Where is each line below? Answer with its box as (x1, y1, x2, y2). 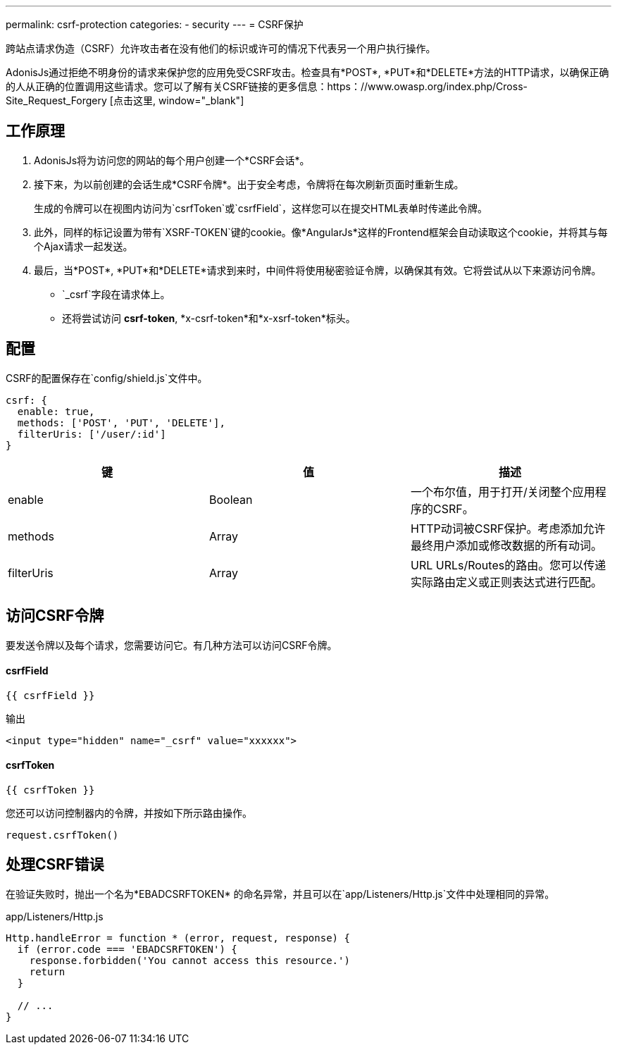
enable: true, (17, 405, 95, 417)
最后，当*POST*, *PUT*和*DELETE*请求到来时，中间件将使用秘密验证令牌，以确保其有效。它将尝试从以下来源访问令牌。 (34, 264, 602, 276)
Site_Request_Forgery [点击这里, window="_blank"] (6, 94, 244, 106)
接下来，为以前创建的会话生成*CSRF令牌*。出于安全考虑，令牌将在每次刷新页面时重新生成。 (34, 178, 464, 190)
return (29, 965, 66, 977)
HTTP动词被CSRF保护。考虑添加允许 (410, 521, 606, 536)
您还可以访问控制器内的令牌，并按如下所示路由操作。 (6, 806, 252, 819)
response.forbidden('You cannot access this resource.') (29, 954, 350, 966)
